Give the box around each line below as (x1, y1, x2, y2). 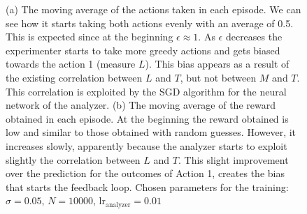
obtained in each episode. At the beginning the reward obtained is (6, 111, 289, 125)
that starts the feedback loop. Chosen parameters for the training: (6, 179, 289, 194)
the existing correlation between (6, 70, 143, 84)
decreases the (225, 29, 283, 44)
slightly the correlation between (6, 152, 141, 167)
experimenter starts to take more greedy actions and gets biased (6, 43, 280, 57)
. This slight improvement (178, 152, 289, 167)
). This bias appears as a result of (145, 56, 290, 71)
